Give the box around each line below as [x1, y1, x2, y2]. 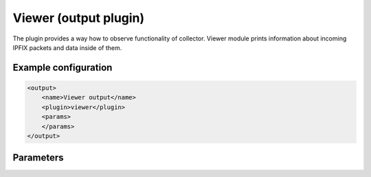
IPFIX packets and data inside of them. [12, 43, 122, 51]
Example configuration [12, 62, 113, 73]
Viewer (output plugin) [12, 10, 145, 25]
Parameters [12, 152, 64, 164]
